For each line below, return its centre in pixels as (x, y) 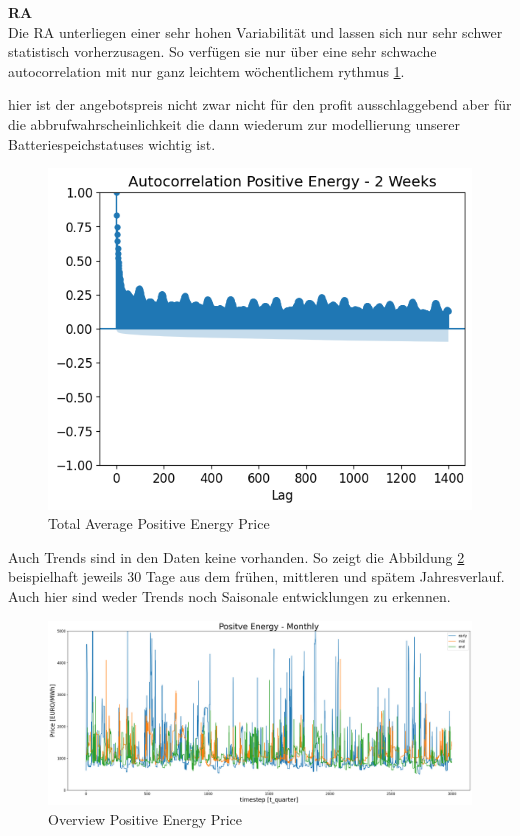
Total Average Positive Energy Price (159, 523)
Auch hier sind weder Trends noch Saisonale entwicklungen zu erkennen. (229, 596)
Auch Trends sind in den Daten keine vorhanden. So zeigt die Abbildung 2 (236, 556)
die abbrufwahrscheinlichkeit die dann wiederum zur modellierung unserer (234, 123)
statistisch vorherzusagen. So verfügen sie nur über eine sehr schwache (222, 51)
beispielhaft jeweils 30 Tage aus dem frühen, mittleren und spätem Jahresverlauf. (256, 576)
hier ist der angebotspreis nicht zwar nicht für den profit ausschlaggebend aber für (260, 104)
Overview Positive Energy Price (145, 818)
